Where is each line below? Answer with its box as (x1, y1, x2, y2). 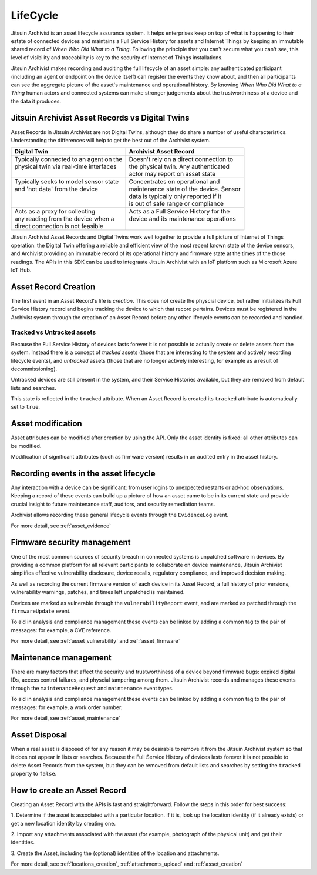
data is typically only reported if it (129, 192, 222, 201)
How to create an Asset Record (11, 785, 126, 795)
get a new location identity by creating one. (11, 820, 116, 827)
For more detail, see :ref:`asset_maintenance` (11, 714, 120, 722)
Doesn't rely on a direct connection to (129, 155, 234, 163)
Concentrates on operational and (129, 178, 220, 186)
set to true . (11, 403, 41, 410)
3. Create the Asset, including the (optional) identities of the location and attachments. (11, 850, 220, 857)
